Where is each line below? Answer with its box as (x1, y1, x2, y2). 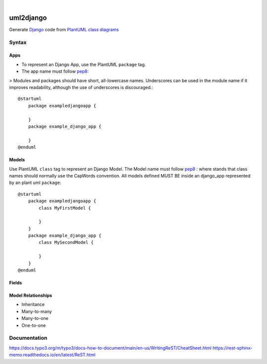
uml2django (9, 13, 47, 22)
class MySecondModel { (39, 240, 94, 245)
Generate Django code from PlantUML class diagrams (9, 26, 119, 32)
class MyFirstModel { (39, 205, 91, 211)
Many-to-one (21, 316, 49, 321)
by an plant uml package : (9, 180, 61, 185)
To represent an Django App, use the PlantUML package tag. (21, 61, 146, 67)
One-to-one (21, 322, 46, 328)
